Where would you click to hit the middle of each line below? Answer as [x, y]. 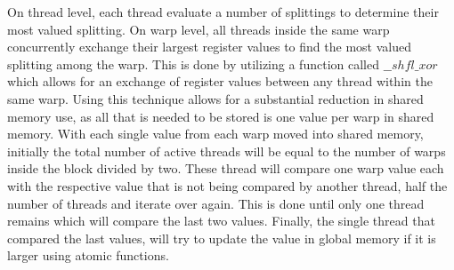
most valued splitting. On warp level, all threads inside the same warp [199, 29]
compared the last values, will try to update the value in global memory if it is [222, 238]
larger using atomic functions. [88, 255]
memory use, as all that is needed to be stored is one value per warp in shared [221, 116]
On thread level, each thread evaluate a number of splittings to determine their [223, 12]
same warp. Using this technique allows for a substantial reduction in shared [215, 98]
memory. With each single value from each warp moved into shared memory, [215, 134]
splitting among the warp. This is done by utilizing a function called [193, 64]
